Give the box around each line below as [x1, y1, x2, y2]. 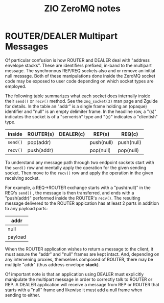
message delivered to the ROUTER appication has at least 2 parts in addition [5, 200, 159, 206]
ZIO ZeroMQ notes [44, 3, 121, 14]
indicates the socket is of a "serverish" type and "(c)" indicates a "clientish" [5, 113, 158, 119]
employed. [5, 83, 26, 89]
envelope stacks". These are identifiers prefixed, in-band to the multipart [5, 62, 152, 68]
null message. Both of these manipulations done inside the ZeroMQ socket [5, 73, 156, 79]
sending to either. [5, 292, 41, 298]
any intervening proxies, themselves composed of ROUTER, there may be [5, 256, 153, 262]
